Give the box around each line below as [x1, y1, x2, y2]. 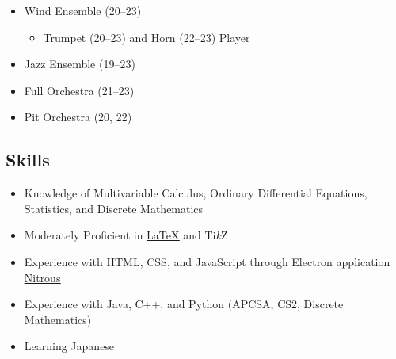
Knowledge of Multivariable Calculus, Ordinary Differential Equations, [24, 185, 367, 201]
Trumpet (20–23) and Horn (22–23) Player [43, 29, 250, 45]
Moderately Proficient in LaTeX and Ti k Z [24, 227, 228, 243]
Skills [6, 147, 50, 172]
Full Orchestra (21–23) [24, 82, 135, 98]
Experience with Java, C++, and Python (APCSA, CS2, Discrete [24, 296, 344, 312]
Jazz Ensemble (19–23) [24, 55, 135, 72]
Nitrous [24, 269, 61, 285]
